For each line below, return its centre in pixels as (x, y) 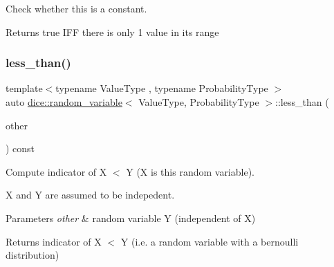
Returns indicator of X (54, 241)
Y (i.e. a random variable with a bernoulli (210, 241)
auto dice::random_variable (64, 102)
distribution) (33, 255)
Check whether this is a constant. (76, 8)
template (24, 88)
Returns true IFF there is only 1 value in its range (112, 31)
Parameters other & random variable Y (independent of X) (131, 218)
